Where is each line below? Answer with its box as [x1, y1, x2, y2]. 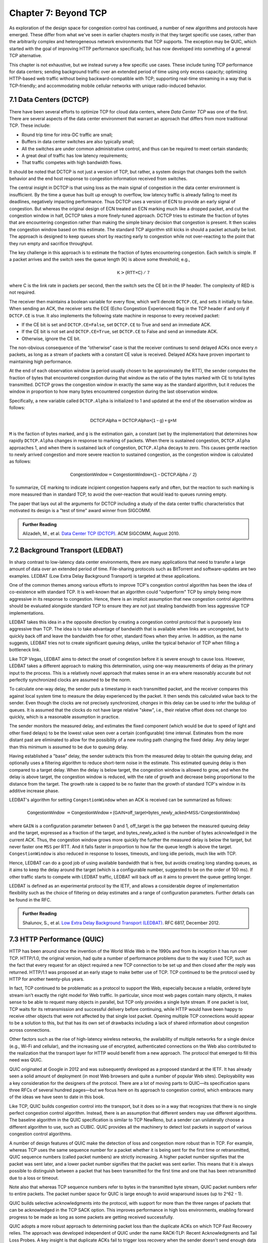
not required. [9, 289, 36, 295]
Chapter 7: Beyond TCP [9, 7, 107, 18]
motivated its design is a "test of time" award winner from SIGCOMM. [9, 508, 151, 514]
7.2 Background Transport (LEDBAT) [9, 546, 124, 554]
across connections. [9, 1027, 51, 1033]
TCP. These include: [9, 122, 51, 129]
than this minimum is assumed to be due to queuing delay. [9, 744, 129, 750]
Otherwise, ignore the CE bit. [21, 336, 81, 342]
